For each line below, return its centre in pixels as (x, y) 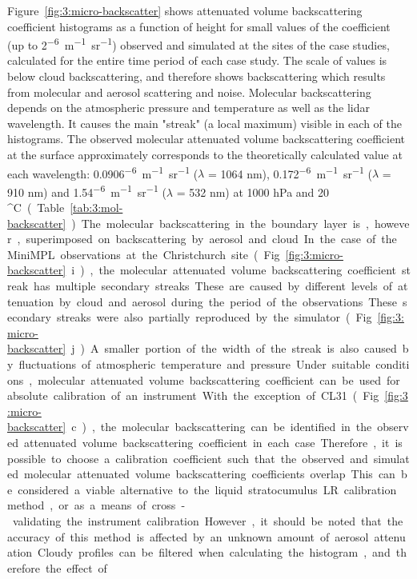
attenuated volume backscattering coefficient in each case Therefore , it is (213, 442)
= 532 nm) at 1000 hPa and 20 (253, 192)
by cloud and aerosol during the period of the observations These (228, 301)
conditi (393, 364)
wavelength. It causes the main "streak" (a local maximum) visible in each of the (204, 123)
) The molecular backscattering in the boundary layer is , (220, 223)
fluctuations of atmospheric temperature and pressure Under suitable (194, 364)
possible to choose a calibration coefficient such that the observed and (188, 458)
